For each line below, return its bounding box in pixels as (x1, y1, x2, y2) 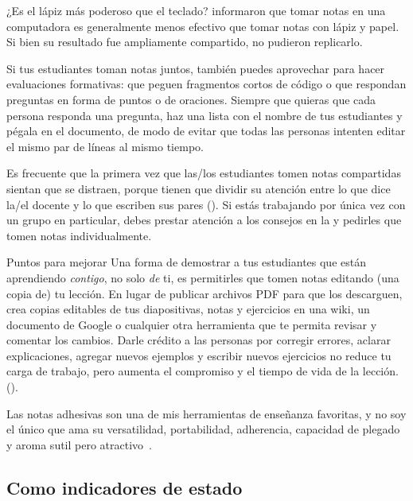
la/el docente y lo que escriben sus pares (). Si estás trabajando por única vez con (6, 196, 406, 212)
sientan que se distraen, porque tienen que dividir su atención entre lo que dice (6, 180, 391, 196)
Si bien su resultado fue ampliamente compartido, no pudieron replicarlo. (6, 33, 363, 50)
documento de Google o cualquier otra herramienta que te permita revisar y (6, 316, 377, 332)
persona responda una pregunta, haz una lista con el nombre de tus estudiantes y (6, 107, 403, 123)
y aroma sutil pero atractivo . (6, 436, 152, 452)
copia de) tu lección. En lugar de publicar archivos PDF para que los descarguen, (6, 285, 403, 301)
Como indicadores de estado (6, 475, 243, 499)
